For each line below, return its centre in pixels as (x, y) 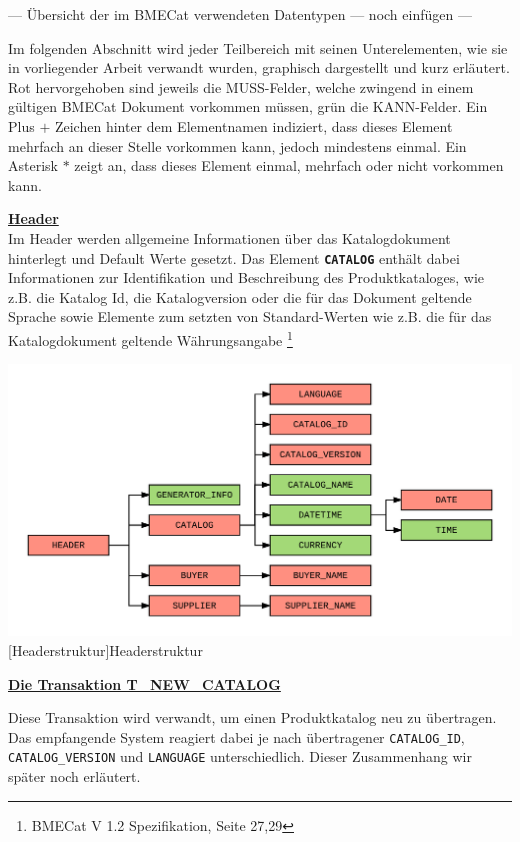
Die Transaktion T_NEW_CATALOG (144, 683)
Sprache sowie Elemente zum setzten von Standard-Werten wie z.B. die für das (250, 316)
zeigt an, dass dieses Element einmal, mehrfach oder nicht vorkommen (289, 165)
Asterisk (33, 165)
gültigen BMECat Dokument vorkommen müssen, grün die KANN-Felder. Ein (248, 106)
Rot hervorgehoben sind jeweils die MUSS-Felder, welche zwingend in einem (241, 86)
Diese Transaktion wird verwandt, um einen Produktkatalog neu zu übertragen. (252, 717)
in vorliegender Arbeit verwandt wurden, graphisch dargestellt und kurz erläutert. (259, 67)
